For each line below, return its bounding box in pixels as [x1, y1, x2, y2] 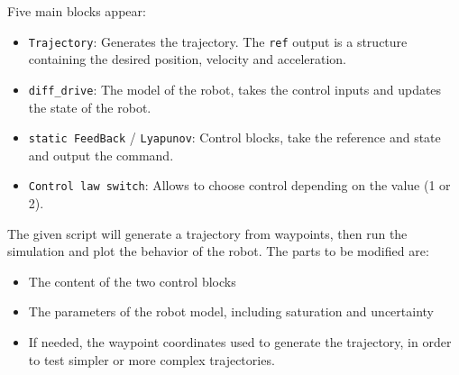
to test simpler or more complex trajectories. [28, 350, 275, 369]
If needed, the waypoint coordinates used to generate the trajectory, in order [28, 332, 452, 351]
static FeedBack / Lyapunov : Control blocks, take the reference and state [28, 128, 441, 147]
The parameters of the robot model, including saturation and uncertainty [28, 302, 434, 321]
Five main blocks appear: [7, 2, 146, 20]
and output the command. [28, 145, 174, 164]
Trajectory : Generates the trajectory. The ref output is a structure [28, 32, 408, 50]
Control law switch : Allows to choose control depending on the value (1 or [28, 176, 451, 195]
